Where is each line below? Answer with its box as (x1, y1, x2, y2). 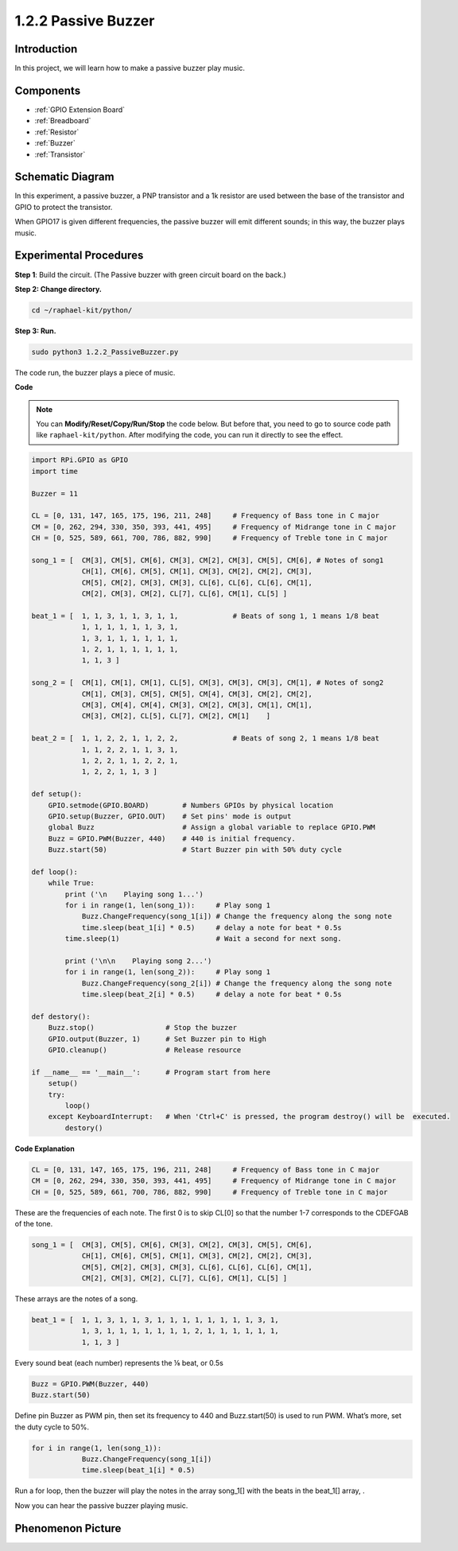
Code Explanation (14, 1144, 75, 1153)
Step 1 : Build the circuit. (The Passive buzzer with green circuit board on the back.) (14, 270, 286, 279)
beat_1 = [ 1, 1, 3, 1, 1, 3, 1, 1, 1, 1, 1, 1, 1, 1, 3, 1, (31, 1316, 279, 1324)
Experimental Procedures (14, 249, 144, 262)
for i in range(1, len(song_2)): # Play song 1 (64, 967, 271, 977)
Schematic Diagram (14, 170, 114, 184)
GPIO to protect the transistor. (14, 202, 113, 212)
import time (31, 466, 79, 476)
